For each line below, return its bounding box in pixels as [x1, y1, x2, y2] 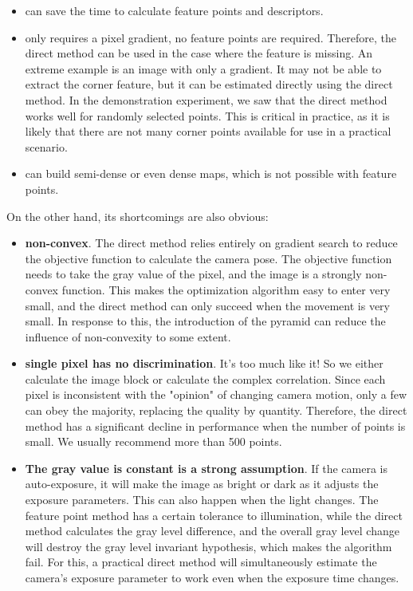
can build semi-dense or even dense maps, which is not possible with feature [25, 165, 397, 182]
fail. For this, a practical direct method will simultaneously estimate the [25, 554, 377, 570]
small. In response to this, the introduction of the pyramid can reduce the [25, 313, 386, 329]
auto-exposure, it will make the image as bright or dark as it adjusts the [25, 475, 379, 492]
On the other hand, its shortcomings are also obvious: [6, 207, 269, 224]
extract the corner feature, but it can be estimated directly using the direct [25, 76, 393, 93]
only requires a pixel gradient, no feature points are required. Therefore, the [25, 29, 397, 45]
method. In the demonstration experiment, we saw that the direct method [25, 91, 387, 108]
